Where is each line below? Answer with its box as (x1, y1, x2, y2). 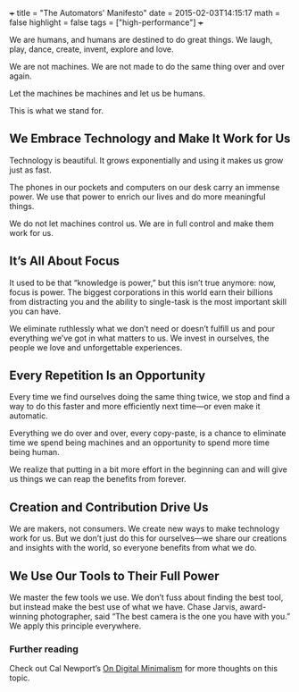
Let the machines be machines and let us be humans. (9, 89, 205, 98)
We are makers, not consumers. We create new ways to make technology (9, 523, 280, 535)
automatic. (9, 410, 49, 421)
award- (239, 602, 267, 612)
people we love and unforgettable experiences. (9, 342, 183, 352)
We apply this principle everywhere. (9, 620, 142, 631)
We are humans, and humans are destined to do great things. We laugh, (9, 35, 273, 45)
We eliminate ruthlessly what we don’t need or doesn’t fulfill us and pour (9, 323, 275, 333)
